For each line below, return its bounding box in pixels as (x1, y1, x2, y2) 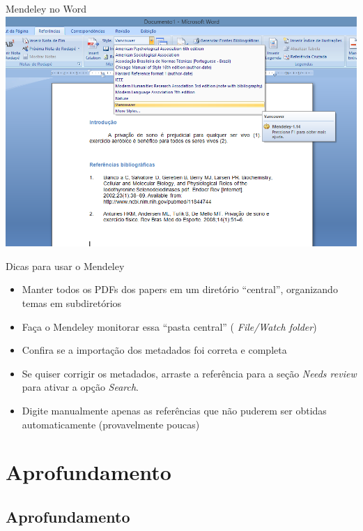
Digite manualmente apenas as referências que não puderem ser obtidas (22, 403, 327, 417)
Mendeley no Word (6, 1, 86, 15)
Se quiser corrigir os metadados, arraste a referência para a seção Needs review (22, 366, 357, 380)
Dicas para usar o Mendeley (6, 258, 125, 273)
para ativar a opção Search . (22, 380, 139, 394)
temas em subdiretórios (22, 295, 122, 310)
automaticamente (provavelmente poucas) (22, 417, 200, 431)
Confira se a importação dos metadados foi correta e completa (22, 343, 287, 357)
